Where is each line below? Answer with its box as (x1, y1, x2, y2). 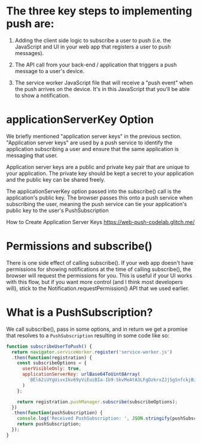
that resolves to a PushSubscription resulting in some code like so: (6, 331, 169, 339)
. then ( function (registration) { (11, 355, 93, 361)
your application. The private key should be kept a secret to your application (6, 170, 194, 177)
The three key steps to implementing (6, 4, 193, 18)
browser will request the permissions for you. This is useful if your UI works (6, 271, 193, 279)
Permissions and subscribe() (6, 240, 153, 253)
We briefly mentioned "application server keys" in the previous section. (6, 132, 182, 140)
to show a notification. (14, 92, 70, 99)
